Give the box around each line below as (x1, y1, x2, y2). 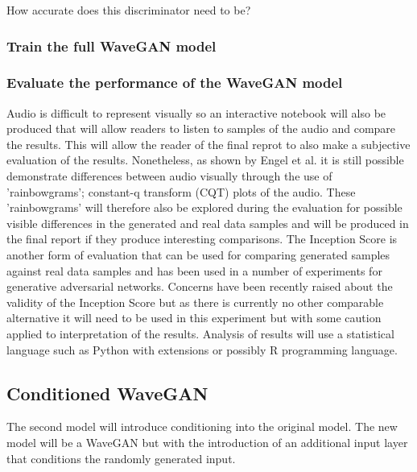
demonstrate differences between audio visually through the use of (6, 168, 332, 184)
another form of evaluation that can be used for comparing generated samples (6, 246, 390, 263)
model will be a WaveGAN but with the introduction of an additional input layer (6, 433, 408, 450)
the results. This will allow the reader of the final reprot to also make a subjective (6, 135, 411, 152)
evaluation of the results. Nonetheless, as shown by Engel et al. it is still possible (6, 151, 404, 168)
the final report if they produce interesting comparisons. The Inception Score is (6, 230, 398, 247)
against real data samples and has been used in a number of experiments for (6, 262, 382, 279)
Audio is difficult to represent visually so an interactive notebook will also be (6, 104, 386, 121)
